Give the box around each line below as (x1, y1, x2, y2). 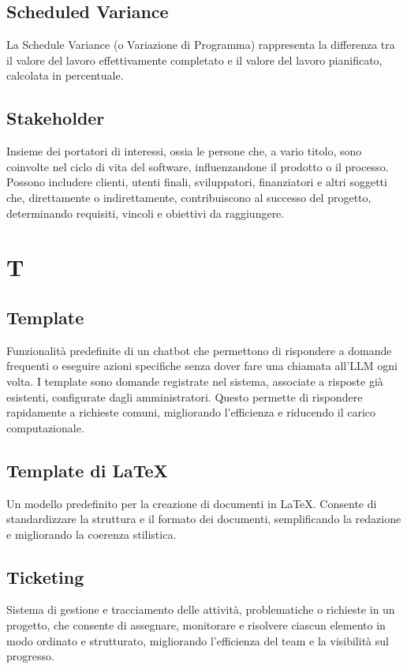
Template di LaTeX (6, 458, 168, 482)
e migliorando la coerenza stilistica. (6, 525, 177, 542)
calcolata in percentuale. (6, 67, 124, 84)
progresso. (6, 648, 54, 664)
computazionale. (6, 419, 84, 435)
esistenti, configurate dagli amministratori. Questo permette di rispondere (6, 388, 363, 405)
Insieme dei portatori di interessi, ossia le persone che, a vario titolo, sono (6, 143, 362, 159)
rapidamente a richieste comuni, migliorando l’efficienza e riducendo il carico (6, 404, 376, 420)
